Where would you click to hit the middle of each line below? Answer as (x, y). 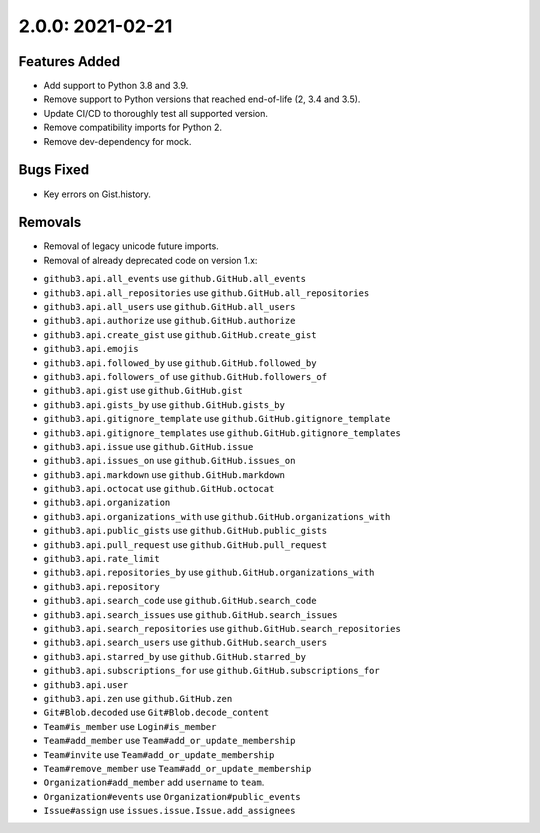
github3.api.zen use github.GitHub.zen (138, 698)
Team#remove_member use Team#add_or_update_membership (177, 768)
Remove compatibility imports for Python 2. (132, 127)
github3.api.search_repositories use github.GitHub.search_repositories (222, 628)
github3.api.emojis (91, 349)
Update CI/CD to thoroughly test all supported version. (156, 113)
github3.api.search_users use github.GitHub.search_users (185, 642)
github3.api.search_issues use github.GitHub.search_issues (191, 614)
